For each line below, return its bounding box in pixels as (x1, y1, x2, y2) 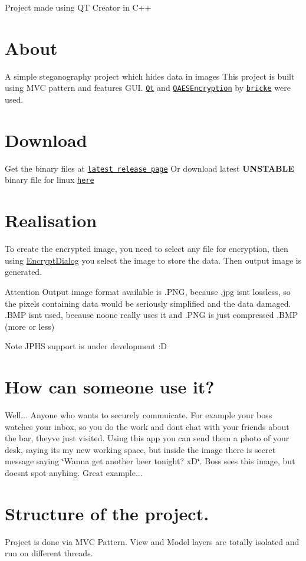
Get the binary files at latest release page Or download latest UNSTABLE (5, 162, 294, 174)
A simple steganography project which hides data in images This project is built (5, 70, 295, 82)
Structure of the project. (5, 501, 209, 525)
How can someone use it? (5, 375, 215, 399)
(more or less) (5, 320, 55, 332)
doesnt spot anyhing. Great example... (5, 466, 143, 478)
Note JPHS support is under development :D (5, 340, 167, 352)
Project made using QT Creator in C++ (5, 1, 152, 13)
